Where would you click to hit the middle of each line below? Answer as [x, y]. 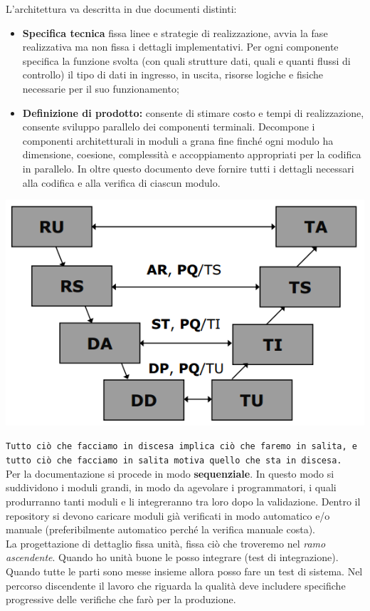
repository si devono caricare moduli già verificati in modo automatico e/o [168, 515]
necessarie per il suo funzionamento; [101, 88]
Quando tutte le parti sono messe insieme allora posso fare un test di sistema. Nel [184, 571]
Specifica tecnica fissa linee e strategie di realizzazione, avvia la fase [175, 32]
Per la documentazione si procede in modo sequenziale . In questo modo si [170, 473]
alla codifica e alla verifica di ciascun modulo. [121, 182]
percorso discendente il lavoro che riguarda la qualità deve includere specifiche [176, 585]
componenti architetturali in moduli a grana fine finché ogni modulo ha [178, 140]
